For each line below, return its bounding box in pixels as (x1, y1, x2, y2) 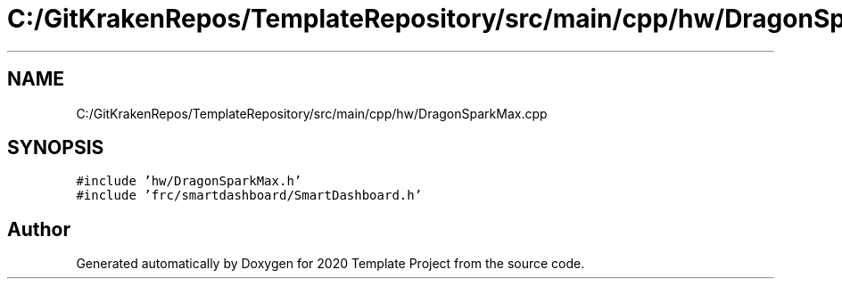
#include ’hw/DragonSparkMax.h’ (76, 174, 302, 189)
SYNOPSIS (7, 136, 104, 159)
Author (7, 217, 70, 241)
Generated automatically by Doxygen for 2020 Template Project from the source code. (76, 256, 585, 272)
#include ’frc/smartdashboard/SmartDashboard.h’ (76, 188, 423, 203)
